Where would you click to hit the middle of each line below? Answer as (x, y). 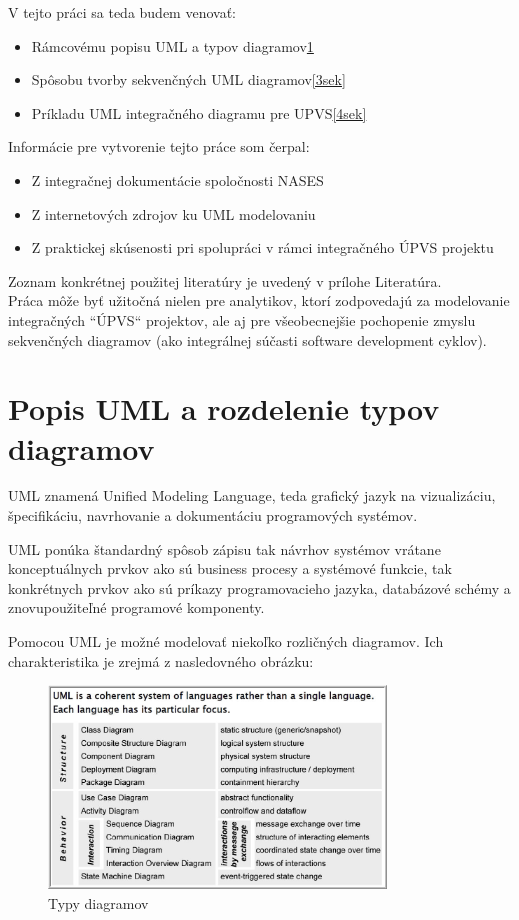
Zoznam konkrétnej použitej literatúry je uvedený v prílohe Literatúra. (225, 280)
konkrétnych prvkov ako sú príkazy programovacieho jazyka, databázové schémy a (259, 587)
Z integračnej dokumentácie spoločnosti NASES (177, 179)
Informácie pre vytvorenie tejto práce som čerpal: (159, 146)
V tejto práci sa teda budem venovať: (122, 12)
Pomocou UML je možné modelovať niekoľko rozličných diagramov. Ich (226, 641)
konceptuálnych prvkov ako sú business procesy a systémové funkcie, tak (230, 568)
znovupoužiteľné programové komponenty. (136, 607)
